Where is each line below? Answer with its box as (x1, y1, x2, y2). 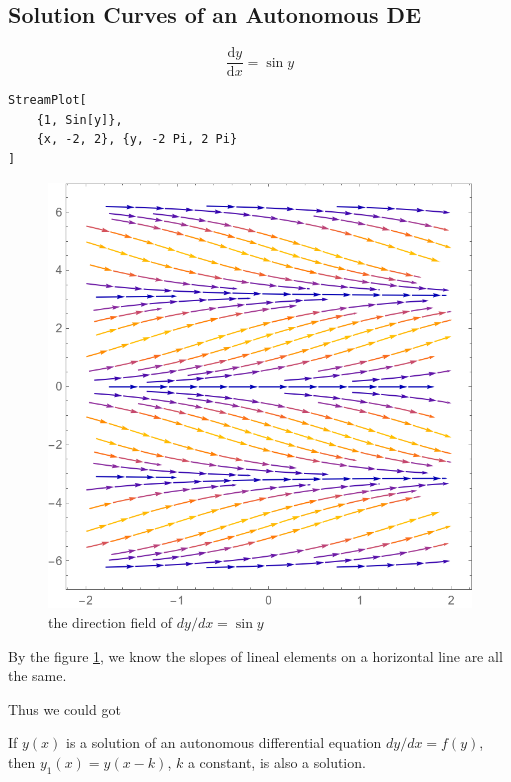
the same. (8, 665, 67, 686)
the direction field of (48, 612, 173, 632)
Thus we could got (8, 698, 121, 719)
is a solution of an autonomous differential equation (66, 732, 382, 753)
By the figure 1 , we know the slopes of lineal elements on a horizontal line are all (8, 645, 503, 666)
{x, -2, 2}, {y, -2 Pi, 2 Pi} (36, 132, 238, 147)
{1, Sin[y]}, (36, 112, 123, 127)
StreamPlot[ (8, 93, 87, 108)
